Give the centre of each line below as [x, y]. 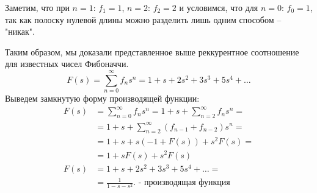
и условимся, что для [219, 7]
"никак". [20, 31]
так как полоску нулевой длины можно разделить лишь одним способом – [143, 19]
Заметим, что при [37, 7]
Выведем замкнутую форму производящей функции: [102, 98]
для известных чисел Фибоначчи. [67, 64]
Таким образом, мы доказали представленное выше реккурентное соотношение [152, 51]
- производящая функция [184, 183]
